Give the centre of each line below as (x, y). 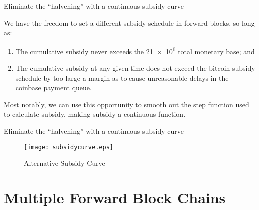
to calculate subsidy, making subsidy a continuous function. (95, 114)
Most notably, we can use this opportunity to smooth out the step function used (127, 104)
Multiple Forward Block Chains (115, 197)
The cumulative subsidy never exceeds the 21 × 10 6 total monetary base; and (135, 50)
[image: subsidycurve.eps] (68, 147)
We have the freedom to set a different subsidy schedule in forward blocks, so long (129, 23)
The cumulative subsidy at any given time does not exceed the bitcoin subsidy (135, 68)
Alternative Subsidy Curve (65, 163)
